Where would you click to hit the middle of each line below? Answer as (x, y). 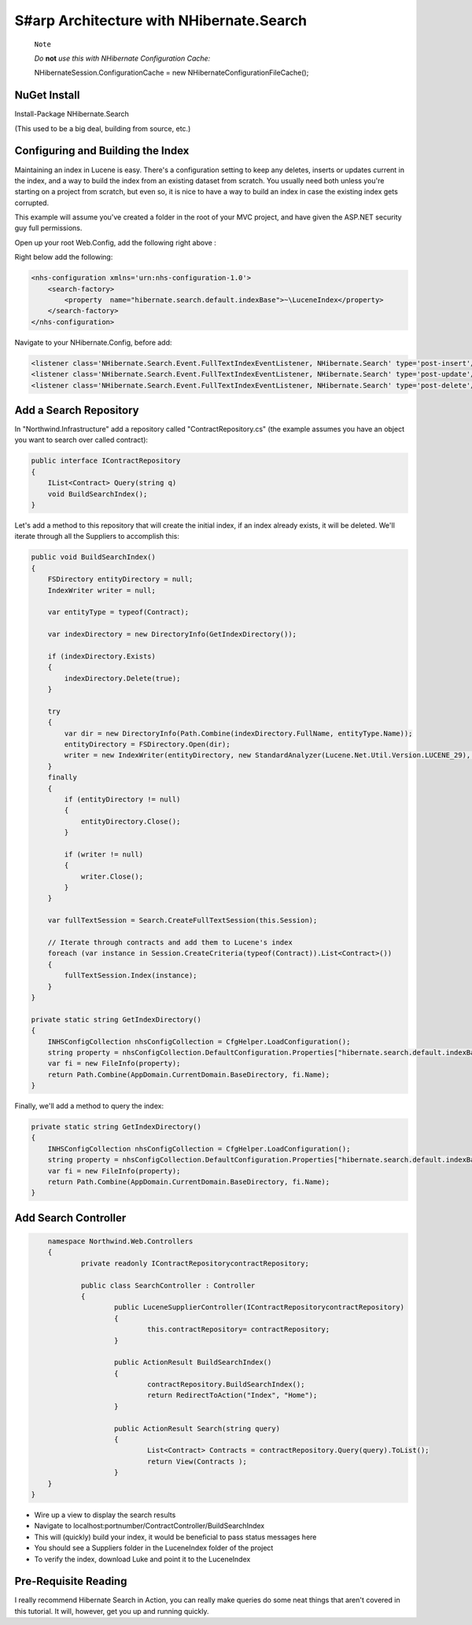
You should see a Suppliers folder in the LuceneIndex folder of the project (154, 1548)
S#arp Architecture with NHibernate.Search (161, 20)
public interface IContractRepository (106, 461)
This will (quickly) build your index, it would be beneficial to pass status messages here (175, 1537)
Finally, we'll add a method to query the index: (89, 1106)
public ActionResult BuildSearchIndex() (193, 1362)
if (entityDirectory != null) (122, 799)
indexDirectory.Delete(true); (122, 678)
